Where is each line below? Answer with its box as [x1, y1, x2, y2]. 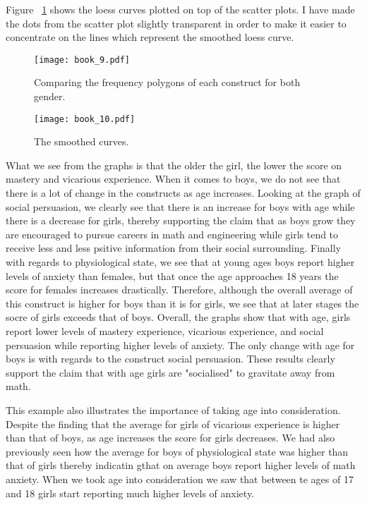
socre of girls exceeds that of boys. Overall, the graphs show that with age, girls [6, 310, 351, 324]
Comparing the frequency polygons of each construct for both [34, 75, 301, 90]
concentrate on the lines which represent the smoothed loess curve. [6, 30, 294, 44]
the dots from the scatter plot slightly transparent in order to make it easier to [6, 16, 347, 30]
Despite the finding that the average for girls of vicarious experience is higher [6, 416, 340, 431]
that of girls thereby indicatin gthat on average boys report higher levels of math [6, 458, 356, 473]
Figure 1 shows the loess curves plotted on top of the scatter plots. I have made [6, 2, 355, 16]
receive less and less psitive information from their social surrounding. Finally [6, 241, 342, 255]
